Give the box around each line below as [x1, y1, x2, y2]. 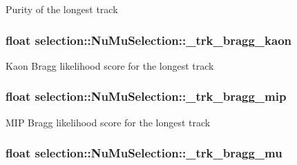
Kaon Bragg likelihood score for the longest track [6, 58, 214, 72]
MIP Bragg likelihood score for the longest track [6, 115, 211, 129]
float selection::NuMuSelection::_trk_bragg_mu [6, 144, 282, 162]
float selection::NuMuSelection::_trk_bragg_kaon [6, 31, 292, 48]
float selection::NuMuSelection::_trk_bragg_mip [6, 88, 287, 105]
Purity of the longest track [6, 2, 118, 16]
